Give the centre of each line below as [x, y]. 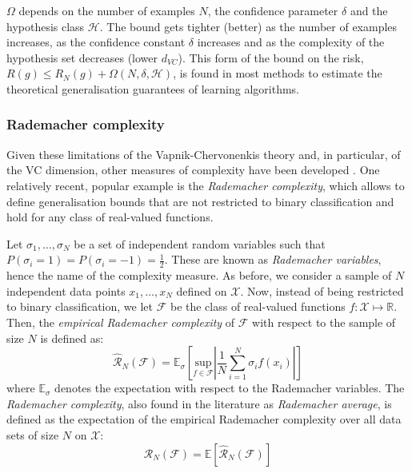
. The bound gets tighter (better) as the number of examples [248, 26]
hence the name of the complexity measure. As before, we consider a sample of [199, 275]
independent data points [66, 290]
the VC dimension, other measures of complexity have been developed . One [193, 170]
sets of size [33, 434]
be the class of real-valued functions [258, 306]
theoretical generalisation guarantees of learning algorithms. [153, 88]
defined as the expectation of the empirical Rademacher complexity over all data [204, 419]
